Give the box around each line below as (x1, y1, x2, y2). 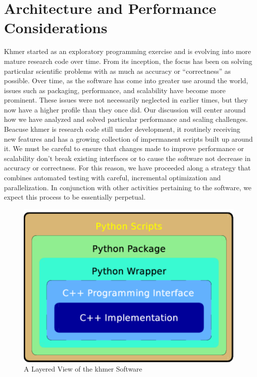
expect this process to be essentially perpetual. (4, 192, 146, 202)
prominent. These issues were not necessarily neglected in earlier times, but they (4, 95, 248, 105)
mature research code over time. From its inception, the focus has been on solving (4, 55, 253, 66)
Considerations (4, 17, 107, 38)
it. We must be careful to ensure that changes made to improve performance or (4, 143, 244, 154)
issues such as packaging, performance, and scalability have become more (4, 85, 226, 95)
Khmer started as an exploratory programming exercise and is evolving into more (4, 46, 251, 56)
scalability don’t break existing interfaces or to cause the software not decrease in (4, 153, 251, 163)
